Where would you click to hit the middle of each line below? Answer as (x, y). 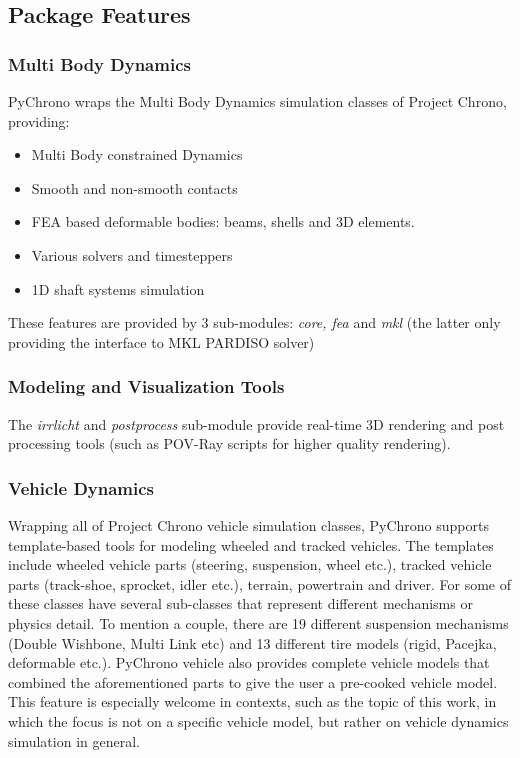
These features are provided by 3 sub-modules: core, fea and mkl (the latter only (254, 322)
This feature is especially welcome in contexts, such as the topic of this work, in (252, 701)
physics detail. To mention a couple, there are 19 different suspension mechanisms (258, 622)
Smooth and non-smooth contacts (134, 187)
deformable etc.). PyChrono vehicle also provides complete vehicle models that (249, 662)
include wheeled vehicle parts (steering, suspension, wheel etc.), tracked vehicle (250, 564)
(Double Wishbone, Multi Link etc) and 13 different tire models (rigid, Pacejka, (252, 642)
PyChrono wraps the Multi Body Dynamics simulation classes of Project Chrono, (257, 101)
